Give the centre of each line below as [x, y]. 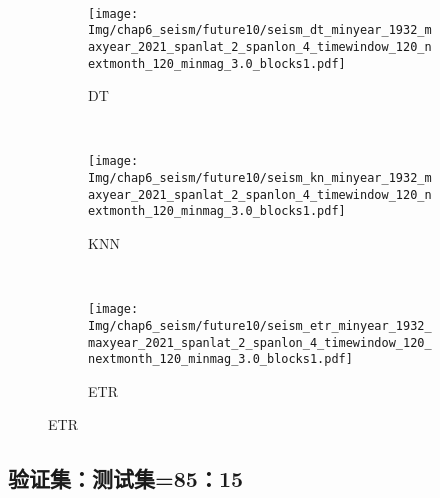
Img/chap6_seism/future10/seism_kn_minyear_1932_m [260, 178]
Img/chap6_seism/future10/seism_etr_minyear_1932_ [260, 325]
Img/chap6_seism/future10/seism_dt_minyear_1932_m [260, 30]
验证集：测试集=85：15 [126, 478]
